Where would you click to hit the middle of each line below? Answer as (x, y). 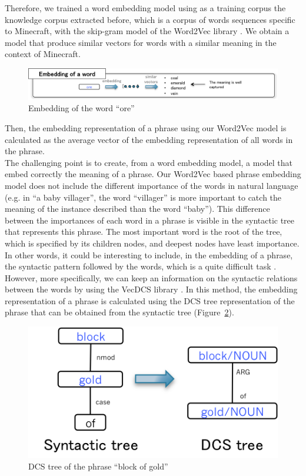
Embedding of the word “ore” (82, 108)
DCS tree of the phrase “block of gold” (98, 466)
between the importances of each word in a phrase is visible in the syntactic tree (150, 220)
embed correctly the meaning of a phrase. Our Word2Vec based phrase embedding (153, 174)
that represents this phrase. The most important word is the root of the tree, (144, 232)
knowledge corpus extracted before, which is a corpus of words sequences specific (150, 19)
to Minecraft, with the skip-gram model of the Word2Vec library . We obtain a (147, 31)
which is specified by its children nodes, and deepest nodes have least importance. (152, 243)
